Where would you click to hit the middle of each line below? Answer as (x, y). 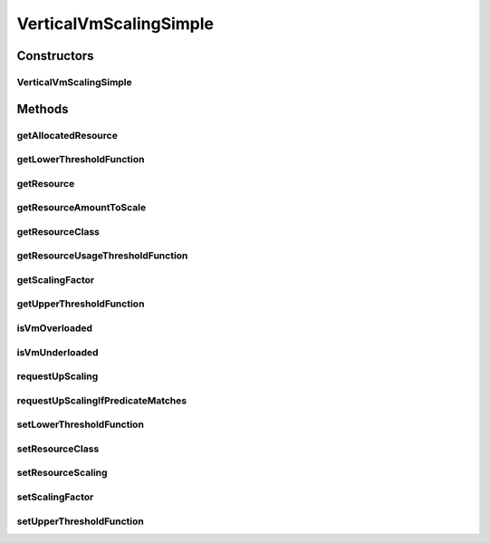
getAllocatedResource (67, 135)
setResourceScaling (62, 473)
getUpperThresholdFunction (81, 304)
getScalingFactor (56, 279)
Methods (43, 109)
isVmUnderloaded (58, 352)
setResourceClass (58, 449)
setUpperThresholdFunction (80, 521)
